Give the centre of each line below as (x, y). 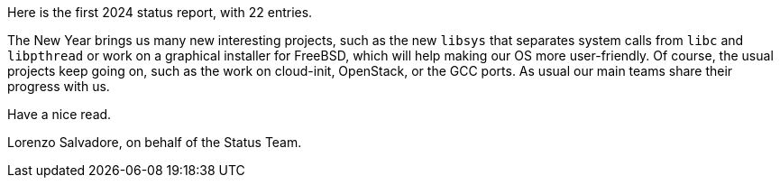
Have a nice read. (60, 114)
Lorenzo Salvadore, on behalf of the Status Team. (155, 142)
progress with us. (59, 86)
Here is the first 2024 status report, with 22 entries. (160, 12)
